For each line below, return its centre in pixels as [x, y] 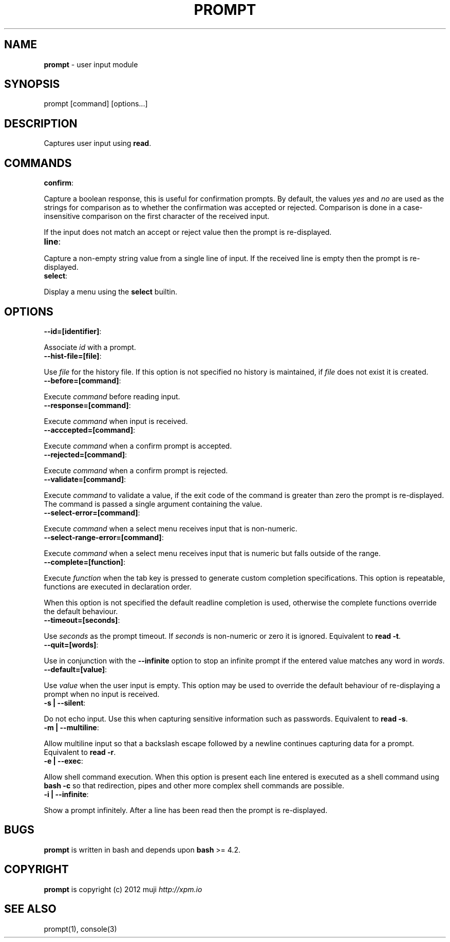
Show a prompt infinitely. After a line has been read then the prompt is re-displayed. [186, 810]
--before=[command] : [82, 380]
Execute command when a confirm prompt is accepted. [138, 446]
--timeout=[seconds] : [82, 620]
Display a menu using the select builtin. [110, 292]
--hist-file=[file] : [73, 356]
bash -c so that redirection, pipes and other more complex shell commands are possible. [194, 785]
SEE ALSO [30, 909]
